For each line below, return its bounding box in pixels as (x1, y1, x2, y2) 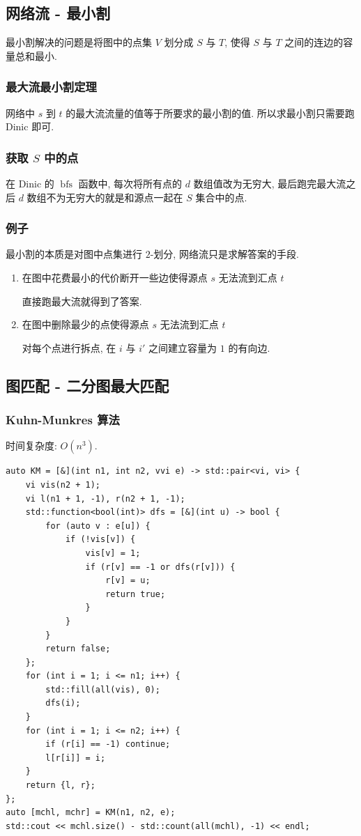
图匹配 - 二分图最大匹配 (6, 374, 169, 396)
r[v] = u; (105, 575, 151, 586)
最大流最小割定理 (6, 78, 97, 95)
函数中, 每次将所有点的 (78, 176, 183, 191)
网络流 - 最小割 (6, 2, 111, 24)
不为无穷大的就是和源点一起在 (46, 189, 183, 204)
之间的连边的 (284, 35, 344, 49)
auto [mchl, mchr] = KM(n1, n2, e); (6, 807, 176, 818)
